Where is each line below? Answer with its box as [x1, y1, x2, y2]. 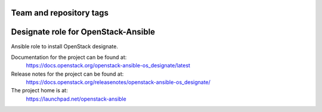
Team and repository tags [11, 8, 109, 18]
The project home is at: [11, 87, 68, 94]
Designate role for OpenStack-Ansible [11, 27, 155, 37]
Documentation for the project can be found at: [11, 54, 127, 61]
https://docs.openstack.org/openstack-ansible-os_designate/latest [26, 62, 191, 69]
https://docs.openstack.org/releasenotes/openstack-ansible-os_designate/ [26, 79, 211, 86]
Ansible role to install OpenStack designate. [11, 42, 119, 50]
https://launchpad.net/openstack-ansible [26, 95, 126, 102]
